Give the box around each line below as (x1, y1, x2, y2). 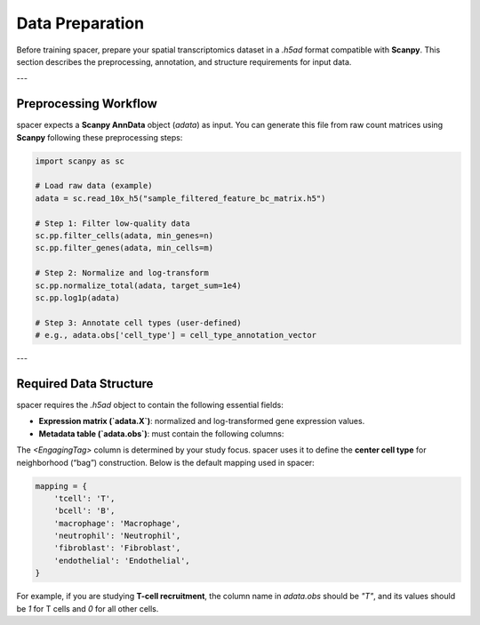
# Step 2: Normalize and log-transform (35, 268, 209, 278)
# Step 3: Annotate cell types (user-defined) (35, 317, 242, 328)
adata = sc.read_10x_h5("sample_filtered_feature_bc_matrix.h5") (35, 193, 326, 204)
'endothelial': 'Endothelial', (53, 556, 190, 565)
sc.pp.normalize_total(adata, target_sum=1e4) (35, 280, 242, 291)
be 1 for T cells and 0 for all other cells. (16, 603, 159, 613)
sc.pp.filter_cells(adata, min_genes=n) (35, 230, 213, 240)
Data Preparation (16, 13, 145, 33)
